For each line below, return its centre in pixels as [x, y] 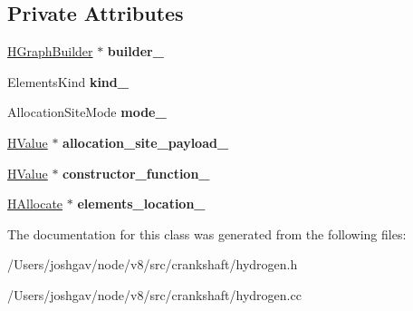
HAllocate [35, 204]
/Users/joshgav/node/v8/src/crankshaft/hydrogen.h [153, 264]
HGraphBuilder [50, 51]
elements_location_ [141, 204]
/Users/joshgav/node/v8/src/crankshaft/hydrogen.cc [154, 294]
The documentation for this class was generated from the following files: [207, 233]
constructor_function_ [136, 173]
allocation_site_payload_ [146, 142]
